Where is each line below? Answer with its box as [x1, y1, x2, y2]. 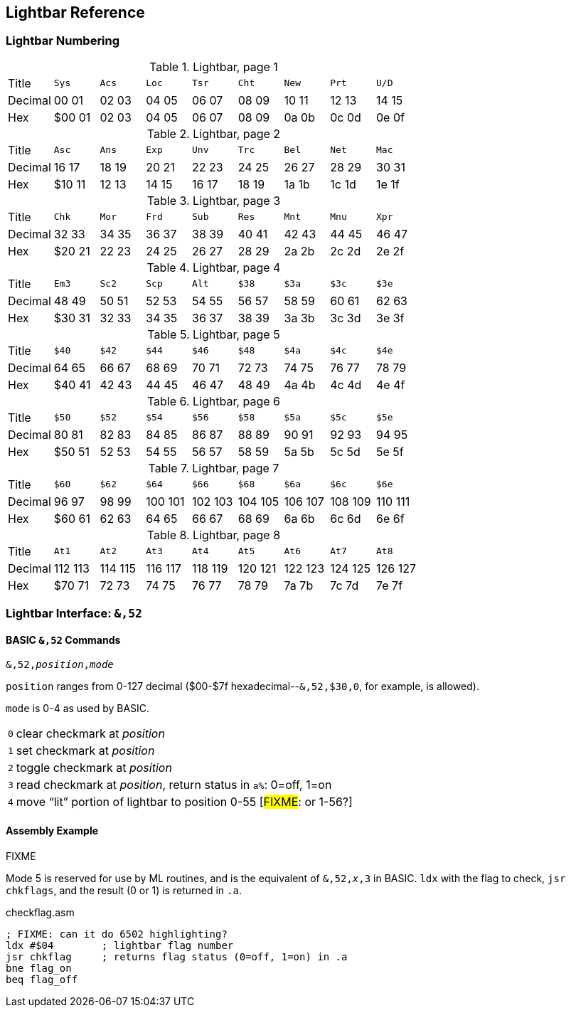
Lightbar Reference [6, 4, 145, 21]
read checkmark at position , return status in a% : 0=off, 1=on [16, 778, 332, 792]
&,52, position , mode [6, 659, 114, 671]
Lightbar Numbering [6, 33, 120, 48]
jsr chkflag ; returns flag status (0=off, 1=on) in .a [6, 950, 348, 962]
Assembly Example [6, 824, 99, 837]
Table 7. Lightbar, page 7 [148, 460, 279, 475]
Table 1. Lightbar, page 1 [149, 59, 278, 74]
